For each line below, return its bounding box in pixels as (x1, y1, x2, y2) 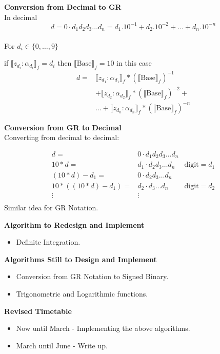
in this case (116, 57, 152, 68)
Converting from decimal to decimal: (4, 132, 119, 143)
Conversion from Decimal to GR (4, 2, 122, 12)
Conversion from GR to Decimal (4, 122, 122, 132)
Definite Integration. (16, 237, 81, 247)
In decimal (4, 11, 37, 22)
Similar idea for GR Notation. (4, 202, 98, 212)
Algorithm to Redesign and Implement (4, 219, 145, 230)
